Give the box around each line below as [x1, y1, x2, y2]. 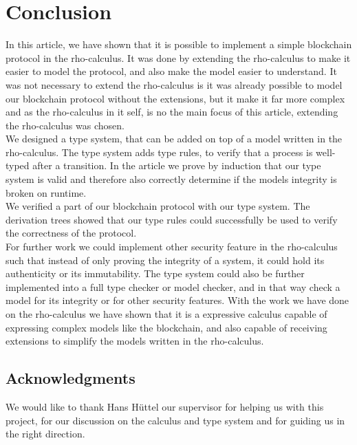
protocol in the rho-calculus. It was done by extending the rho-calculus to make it [6, 50, 351, 65]
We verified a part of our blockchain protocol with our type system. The [6, 199, 310, 213]
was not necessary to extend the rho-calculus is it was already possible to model [6, 77, 343, 91]
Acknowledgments [6, 367, 136, 389]
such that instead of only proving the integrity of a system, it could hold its [6, 252, 325, 267]
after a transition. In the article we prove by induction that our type [32, 158, 321, 173]
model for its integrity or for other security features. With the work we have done [6, 293, 349, 307]
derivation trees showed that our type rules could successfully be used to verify [6, 212, 338, 226]
